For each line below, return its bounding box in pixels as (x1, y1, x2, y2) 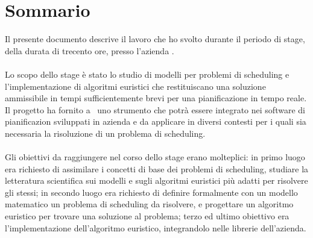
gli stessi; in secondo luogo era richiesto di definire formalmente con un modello (5, 186, 298, 198)
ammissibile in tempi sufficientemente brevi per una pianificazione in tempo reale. (5, 92, 307, 104)
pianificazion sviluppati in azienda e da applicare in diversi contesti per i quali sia (5, 115, 306, 128)
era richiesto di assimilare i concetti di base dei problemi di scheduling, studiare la (5, 162, 309, 175)
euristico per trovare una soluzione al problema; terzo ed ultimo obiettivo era (5, 210, 289, 222)
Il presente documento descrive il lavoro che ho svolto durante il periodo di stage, (5, 33, 305, 45)
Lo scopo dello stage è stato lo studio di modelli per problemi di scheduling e (5, 67, 289, 80)
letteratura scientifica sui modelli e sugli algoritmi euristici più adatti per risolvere (5, 174, 308, 187)
